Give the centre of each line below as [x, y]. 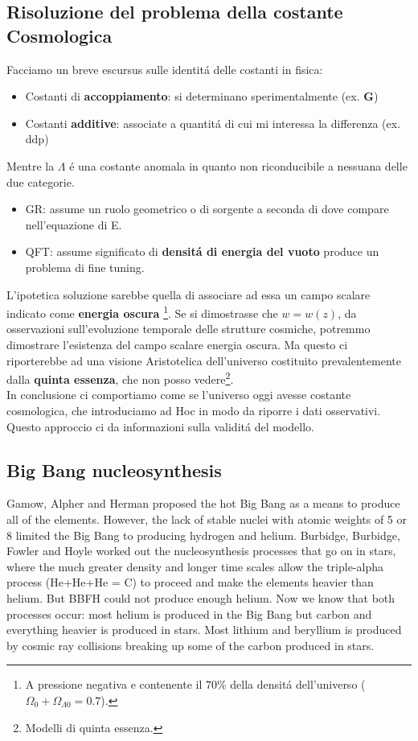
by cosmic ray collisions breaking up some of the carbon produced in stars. [191, 645]
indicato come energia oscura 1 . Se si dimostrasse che [142, 312]
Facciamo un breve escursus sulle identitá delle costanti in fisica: [165, 69]
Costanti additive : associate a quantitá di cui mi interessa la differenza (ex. [213, 123]
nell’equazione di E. [74, 224]
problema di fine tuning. [85, 267]
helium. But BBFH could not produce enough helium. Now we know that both [201, 597]
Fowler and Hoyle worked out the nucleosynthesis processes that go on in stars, [201, 551]
